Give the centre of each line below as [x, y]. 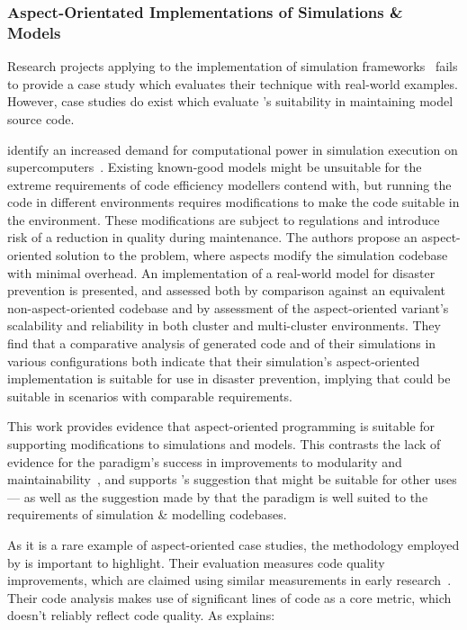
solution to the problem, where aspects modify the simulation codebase [252, 255]
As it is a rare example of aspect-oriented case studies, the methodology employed [233, 544]
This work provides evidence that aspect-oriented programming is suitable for [221, 426]
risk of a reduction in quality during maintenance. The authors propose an [212, 237]
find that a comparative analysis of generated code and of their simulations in [222, 343]
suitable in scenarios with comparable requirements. [150, 396]
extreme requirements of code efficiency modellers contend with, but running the [229, 184]
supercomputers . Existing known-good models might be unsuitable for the [215, 167]
